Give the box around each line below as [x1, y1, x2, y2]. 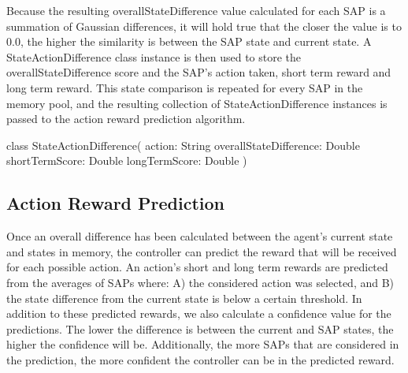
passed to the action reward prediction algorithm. [6, 110, 246, 127]
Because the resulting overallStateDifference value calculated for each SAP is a [6, 2, 386, 18]
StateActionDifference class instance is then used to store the [6, 48, 302, 65]
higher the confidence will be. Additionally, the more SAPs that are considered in [6, 336, 399, 352]
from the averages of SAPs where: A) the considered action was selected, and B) [6, 274, 395, 290]
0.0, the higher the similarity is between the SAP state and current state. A [6, 33, 372, 50]
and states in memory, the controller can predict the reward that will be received [6, 243, 397, 259]
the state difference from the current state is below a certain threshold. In [6, 289, 362, 306]
